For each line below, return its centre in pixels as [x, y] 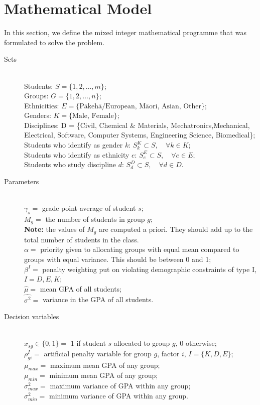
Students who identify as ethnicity [77, 154]
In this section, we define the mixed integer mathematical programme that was [125, 32]
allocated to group [142, 343]
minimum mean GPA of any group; [104, 375]
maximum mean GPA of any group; [105, 365]
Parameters [22, 181]
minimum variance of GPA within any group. [118, 395]
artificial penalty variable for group [98, 353]
